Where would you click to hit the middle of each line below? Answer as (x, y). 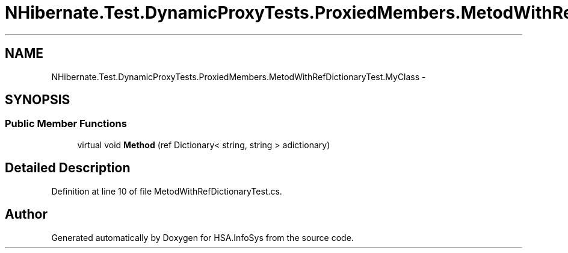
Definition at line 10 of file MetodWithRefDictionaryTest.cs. (167, 191)
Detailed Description (68, 168)
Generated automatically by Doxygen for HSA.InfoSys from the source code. (202, 237)
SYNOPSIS (38, 100)
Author (26, 214)
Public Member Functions (66, 124)
